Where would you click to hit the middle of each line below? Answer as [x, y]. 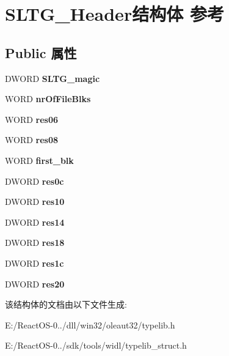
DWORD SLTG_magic [53, 78]
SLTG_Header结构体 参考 [114, 14]
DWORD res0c [35, 181]
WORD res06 [32, 119]
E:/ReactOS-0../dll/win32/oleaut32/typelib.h [90, 324]
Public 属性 [41, 52]
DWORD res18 [35, 243]
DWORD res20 [35, 284]
